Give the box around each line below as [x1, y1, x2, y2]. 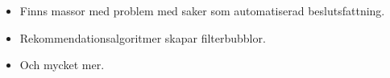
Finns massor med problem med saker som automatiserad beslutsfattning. [19, 2, 385, 18]
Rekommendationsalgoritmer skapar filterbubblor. [19, 29, 266, 46]
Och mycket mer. [19, 56, 105, 73]
